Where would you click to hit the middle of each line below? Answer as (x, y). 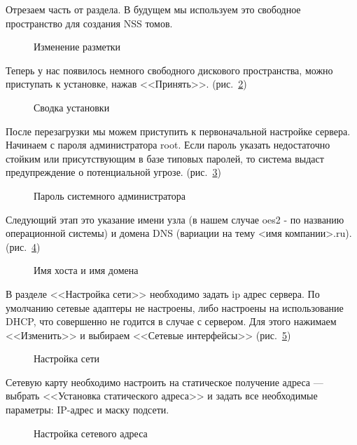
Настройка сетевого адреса (91, 433)
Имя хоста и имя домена (86, 270)
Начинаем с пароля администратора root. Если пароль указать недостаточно (168, 145)
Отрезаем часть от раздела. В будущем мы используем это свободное (153, 9)
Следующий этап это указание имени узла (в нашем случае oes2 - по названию (175, 219)
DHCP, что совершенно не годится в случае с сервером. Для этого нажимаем (171, 321)
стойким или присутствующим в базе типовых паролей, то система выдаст (165, 158)
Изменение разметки (77, 47)
